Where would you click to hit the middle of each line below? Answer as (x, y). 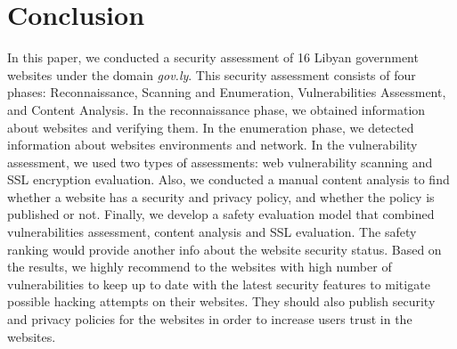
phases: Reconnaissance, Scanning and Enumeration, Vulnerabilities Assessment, (227, 92)
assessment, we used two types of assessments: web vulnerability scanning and (220, 162)
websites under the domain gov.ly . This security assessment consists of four (212, 74)
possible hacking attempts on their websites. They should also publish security (221, 301)
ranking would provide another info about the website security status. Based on (224, 249)
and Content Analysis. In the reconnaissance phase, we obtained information (216, 109)
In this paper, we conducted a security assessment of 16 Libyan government (213, 57)
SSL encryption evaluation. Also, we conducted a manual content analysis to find (228, 179)
